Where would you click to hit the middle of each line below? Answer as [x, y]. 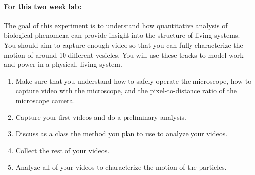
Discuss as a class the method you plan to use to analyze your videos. [122, 134]
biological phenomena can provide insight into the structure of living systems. [122, 35]
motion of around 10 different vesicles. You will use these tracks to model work [124, 54]
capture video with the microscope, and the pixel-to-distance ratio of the [126, 90]
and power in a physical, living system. [63, 64]
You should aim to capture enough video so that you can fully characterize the [124, 44]
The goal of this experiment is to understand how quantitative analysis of [116, 25]
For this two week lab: [43, 6]
